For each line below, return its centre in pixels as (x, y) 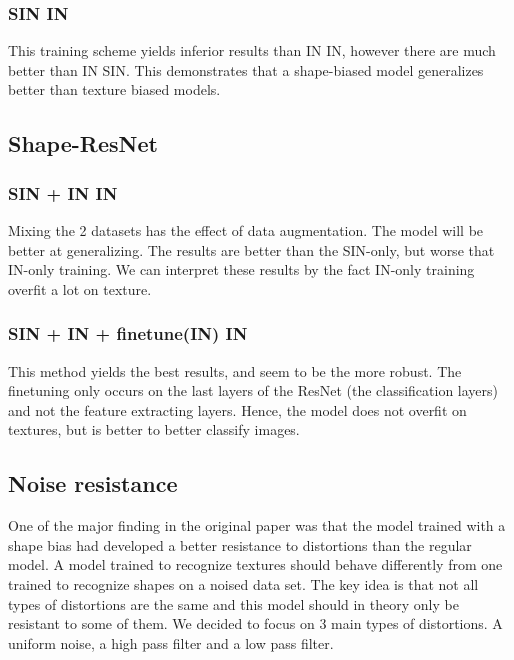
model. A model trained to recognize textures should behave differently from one (255, 564)
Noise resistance (93, 483)
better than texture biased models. (114, 89)
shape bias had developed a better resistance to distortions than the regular (240, 544)
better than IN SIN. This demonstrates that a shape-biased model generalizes (246, 69)
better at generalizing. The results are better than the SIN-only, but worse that (251, 249)
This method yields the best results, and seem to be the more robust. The (235, 370)
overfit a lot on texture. (80, 288)
